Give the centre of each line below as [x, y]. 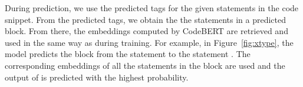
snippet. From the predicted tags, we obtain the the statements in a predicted [145, 19]
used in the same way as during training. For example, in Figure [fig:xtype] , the [149, 42]
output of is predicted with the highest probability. [97, 77]
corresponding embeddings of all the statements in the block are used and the [145, 65]
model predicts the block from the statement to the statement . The [128, 54]
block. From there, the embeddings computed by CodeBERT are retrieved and [146, 31]
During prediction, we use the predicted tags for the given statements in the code [152, 8]
